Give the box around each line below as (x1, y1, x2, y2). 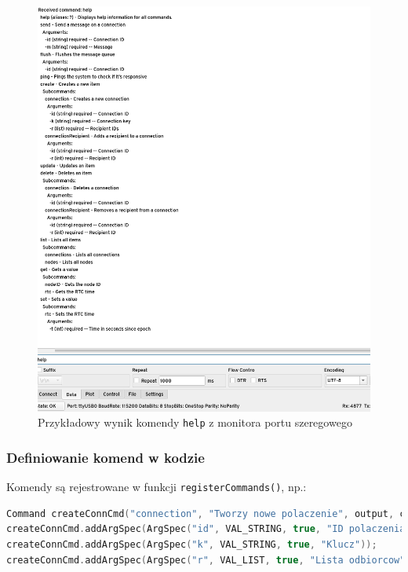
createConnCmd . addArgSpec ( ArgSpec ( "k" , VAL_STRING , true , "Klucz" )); (6, 538, 377, 550)
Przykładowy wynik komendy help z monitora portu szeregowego (38, 414, 352, 431)
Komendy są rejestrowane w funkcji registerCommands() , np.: (6, 478, 307, 495)
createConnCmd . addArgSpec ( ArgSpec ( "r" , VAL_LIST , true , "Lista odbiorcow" (6, 554, 406, 566)
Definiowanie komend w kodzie (6, 447, 205, 467)
